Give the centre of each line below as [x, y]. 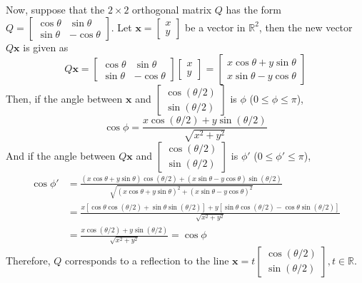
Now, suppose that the [55, 9]
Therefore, [28, 260]
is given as [46, 47]
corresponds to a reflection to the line [147, 260]
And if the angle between [61, 155]
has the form [253, 9]
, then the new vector [306, 27]
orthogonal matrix [172, 9]
